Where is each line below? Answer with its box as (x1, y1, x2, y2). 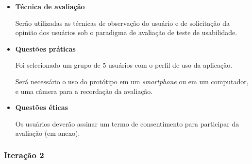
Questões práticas (15, 43, 76, 54)
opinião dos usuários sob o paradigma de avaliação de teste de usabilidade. (15, 27, 237, 37)
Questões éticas (15, 102, 68, 112)
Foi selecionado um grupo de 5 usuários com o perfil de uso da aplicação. (15, 60, 233, 70)
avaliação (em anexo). (15, 128, 80, 138)
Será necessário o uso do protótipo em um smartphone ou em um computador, (15, 76, 249, 86)
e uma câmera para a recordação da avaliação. (15, 86, 153, 96)
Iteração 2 (4, 148, 44, 161)
